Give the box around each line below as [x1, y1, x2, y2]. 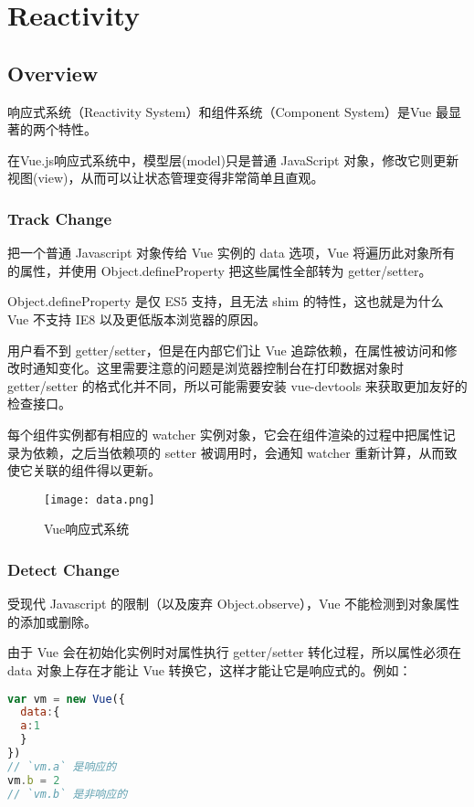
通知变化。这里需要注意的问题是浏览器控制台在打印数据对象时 [32, 358, 404, 377]
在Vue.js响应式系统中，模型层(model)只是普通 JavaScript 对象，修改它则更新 [7, 150, 459, 169]
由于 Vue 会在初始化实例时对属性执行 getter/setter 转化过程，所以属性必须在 [7, 642, 462, 662]
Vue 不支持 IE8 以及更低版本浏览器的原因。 [7, 309, 266, 328]
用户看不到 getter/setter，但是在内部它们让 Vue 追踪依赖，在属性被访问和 [7, 340, 445, 359]
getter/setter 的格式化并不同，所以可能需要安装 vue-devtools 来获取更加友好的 [7, 376, 468, 395]
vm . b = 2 [7, 773, 60, 787]
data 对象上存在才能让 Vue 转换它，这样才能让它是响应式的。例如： [7, 660, 412, 679]
